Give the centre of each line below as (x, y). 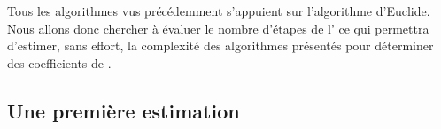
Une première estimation (124, 110)
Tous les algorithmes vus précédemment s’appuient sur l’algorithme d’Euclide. (219, 11)
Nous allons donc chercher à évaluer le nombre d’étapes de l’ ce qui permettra (218, 28)
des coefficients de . (59, 62)
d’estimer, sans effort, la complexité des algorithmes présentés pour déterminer (220, 46)
